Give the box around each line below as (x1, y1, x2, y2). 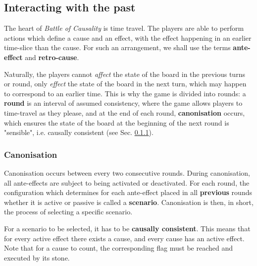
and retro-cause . (25, 52, 79, 62)
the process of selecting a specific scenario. (4, 206, 133, 217)
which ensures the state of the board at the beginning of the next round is (4, 117, 229, 128)
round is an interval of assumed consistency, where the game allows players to (4, 98, 243, 108)
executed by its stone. (4, 252, 70, 263)
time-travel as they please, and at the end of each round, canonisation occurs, (4, 107, 245, 118)
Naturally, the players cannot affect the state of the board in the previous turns (4, 68, 245, 79)
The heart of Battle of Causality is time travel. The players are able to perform (4, 23, 244, 33)
